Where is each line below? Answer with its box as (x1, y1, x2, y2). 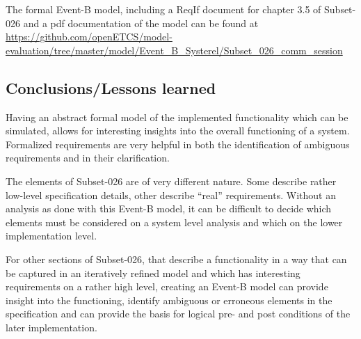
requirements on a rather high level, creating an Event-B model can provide (6, 279, 328, 294)
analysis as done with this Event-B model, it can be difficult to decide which (6, 201, 332, 216)
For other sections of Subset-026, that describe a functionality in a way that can (6, 251, 347, 266)
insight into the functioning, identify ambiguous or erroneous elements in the (6, 292, 332, 307)
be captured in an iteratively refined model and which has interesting (6, 265, 300, 280)
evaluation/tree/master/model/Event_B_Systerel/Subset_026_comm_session (6, 42, 343, 57)
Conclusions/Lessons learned (6, 77, 216, 98)
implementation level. (6, 228, 97, 243)
